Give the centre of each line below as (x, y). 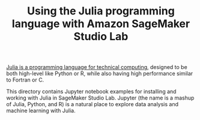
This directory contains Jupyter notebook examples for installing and (91, 92)
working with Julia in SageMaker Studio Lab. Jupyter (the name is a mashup (100, 98)
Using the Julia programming (101, 11)
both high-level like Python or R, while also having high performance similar (100, 74)
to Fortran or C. (25, 80)
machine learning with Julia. (41, 111)
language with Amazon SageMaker (101, 24)
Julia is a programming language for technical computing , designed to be (97, 67)
